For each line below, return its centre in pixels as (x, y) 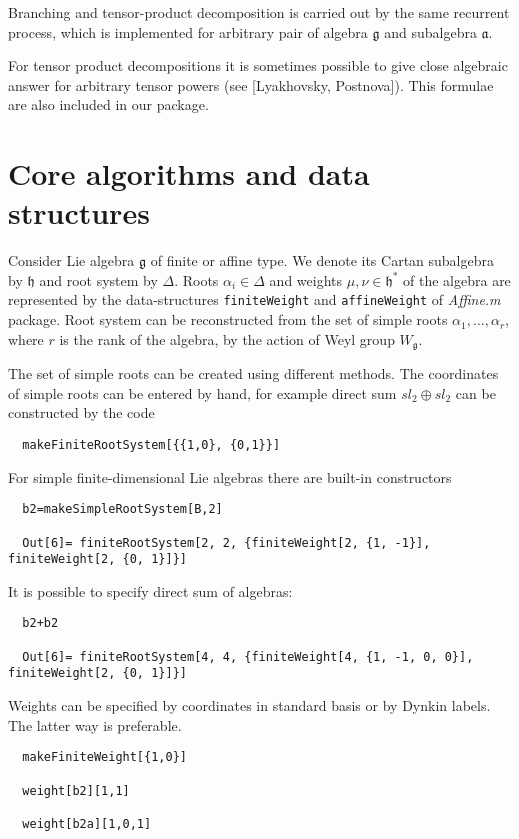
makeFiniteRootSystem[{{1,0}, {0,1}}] (151, 444)
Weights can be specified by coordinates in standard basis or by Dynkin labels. (249, 705)
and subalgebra (430, 31)
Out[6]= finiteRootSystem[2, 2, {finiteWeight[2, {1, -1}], (226, 542)
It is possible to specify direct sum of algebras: (150, 590)
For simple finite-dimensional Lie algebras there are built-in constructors (230, 476)
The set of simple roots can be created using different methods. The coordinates (253, 373)
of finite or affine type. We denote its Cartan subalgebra (322, 260)
